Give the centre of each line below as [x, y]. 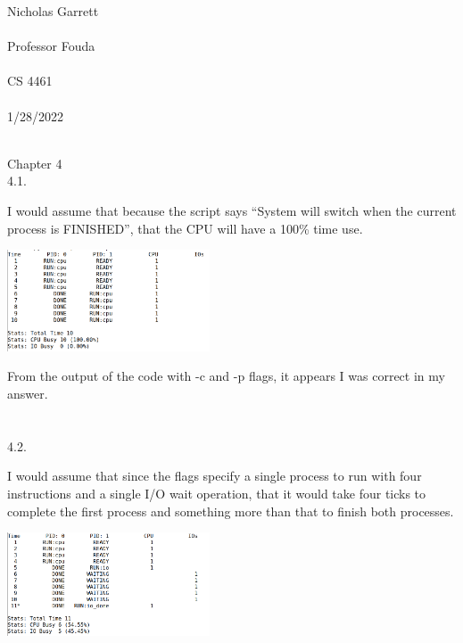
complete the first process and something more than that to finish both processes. [231, 511]
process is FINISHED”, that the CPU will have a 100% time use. [185, 228]
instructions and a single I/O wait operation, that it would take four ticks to [217, 493]
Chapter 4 [35, 163]
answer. [28, 393]
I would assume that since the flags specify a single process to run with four [215, 476]
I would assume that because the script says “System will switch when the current [232, 210]
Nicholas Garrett [53, 11]
